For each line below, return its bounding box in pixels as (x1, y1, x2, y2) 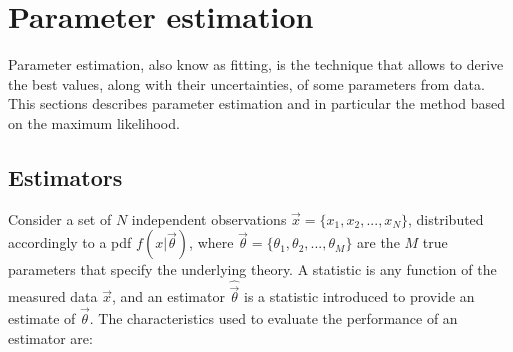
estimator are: (8, 327, 93, 348)
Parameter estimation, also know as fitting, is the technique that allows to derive (8, 54, 504, 75)
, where (189, 232, 234, 253)
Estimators (8, 161, 123, 192)
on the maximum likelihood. (8, 112, 180, 133)
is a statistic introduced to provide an (244, 286, 475, 307)
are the (357, 232, 400, 253)
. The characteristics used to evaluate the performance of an (89, 308, 458, 329)
